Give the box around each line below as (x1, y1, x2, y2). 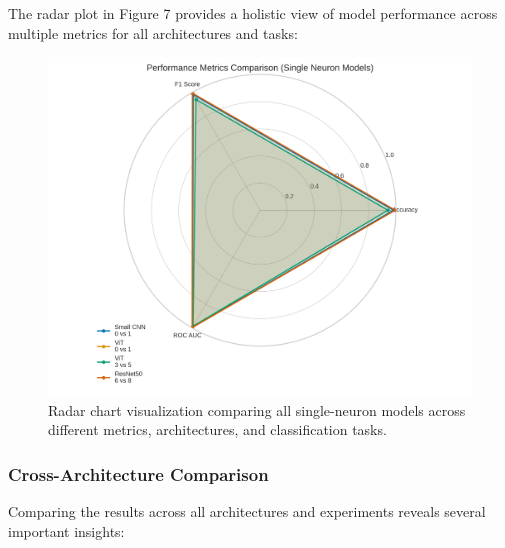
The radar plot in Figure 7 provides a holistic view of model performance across (8, 3, 498, 23)
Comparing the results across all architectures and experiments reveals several (8, 501, 486, 522)
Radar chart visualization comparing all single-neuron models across (48, 399, 466, 420)
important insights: (8, 520, 125, 541)
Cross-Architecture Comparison (8, 462, 269, 486)
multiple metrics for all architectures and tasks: (8, 22, 298, 43)
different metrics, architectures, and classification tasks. (48, 419, 387, 440)
